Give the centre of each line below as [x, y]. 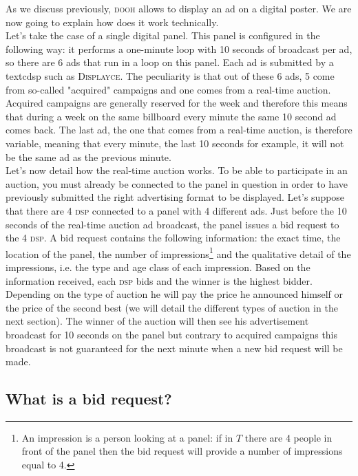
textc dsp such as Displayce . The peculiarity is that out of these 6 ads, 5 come [170, 75]
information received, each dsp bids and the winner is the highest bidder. [159, 280]
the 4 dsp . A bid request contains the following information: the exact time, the [173, 238]
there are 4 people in [288, 437]
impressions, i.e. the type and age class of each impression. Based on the [158, 267]
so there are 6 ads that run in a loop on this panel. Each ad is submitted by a [170, 62]
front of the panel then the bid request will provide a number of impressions [182, 451]
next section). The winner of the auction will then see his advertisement [157, 321]
